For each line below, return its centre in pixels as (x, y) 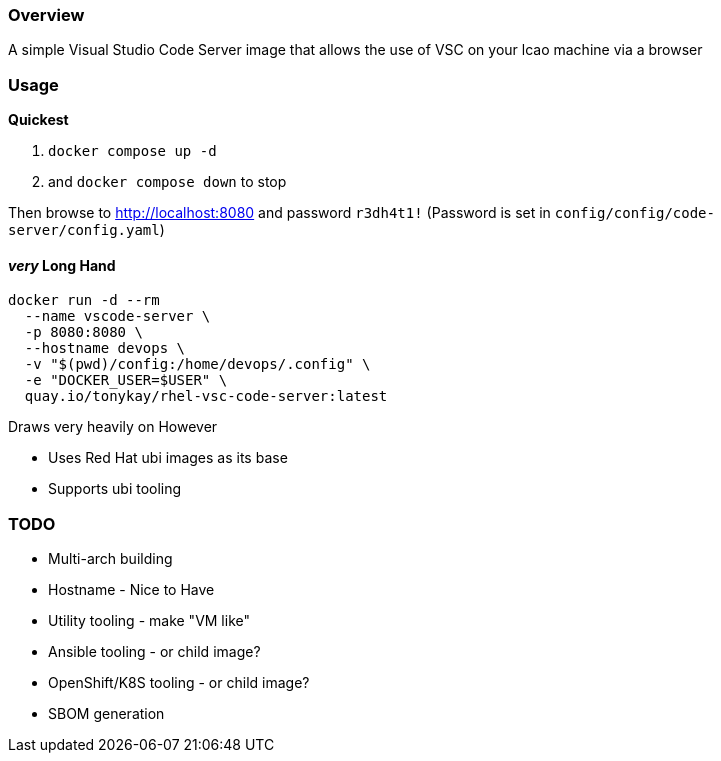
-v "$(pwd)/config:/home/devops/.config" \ (197, 364)
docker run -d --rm (84, 300)
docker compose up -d (132, 151)
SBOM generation (106, 714)
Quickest (38, 120)
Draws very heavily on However (113, 427)
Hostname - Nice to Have (131, 590)
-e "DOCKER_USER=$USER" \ (126, 380)
